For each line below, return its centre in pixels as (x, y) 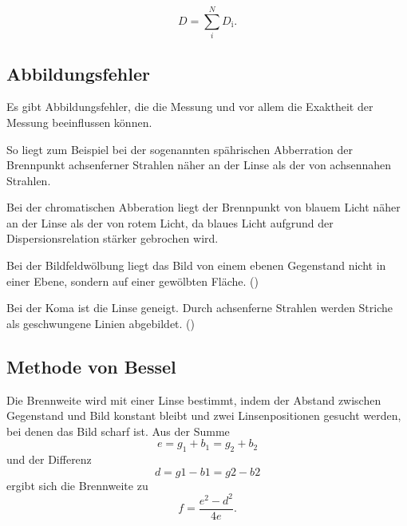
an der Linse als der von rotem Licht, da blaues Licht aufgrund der (170, 222)
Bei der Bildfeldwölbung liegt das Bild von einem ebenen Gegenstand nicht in (196, 265)
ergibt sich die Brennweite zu (77, 485)
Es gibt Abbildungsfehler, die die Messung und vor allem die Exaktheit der (190, 107)
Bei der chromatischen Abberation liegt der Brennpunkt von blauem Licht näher (203, 207)
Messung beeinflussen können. (79, 122)
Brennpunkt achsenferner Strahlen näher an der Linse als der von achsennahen (199, 165)
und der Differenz (49, 459)
